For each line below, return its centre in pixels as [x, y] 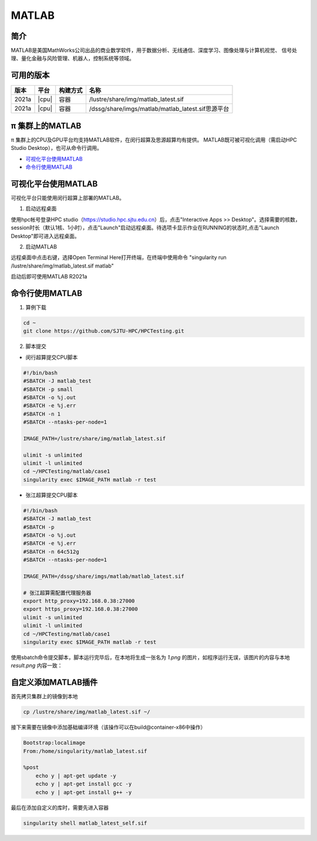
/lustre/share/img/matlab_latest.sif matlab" [62, 266]
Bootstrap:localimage [54, 743]
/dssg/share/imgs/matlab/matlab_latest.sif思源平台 [159, 109]
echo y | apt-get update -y [76, 775]
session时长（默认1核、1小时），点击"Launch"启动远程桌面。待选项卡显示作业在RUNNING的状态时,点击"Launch [145, 228]
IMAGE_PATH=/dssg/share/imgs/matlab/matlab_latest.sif [104, 576]
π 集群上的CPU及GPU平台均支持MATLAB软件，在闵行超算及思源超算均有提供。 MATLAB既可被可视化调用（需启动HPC [154, 140]
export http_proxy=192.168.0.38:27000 [79, 601]
